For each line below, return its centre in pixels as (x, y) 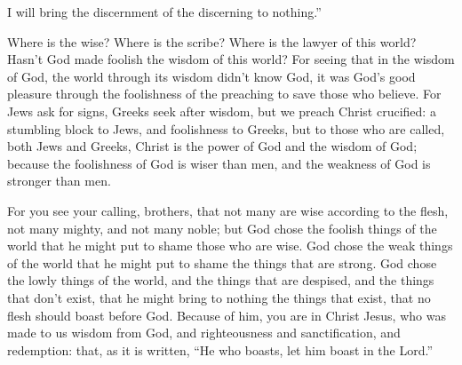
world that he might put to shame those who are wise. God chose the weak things (230, 246)
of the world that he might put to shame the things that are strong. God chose (222, 262)
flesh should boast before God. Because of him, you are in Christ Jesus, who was (227, 315)
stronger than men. (59, 181)
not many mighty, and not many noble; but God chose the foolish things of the (222, 228)
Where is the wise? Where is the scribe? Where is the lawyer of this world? (212, 41)
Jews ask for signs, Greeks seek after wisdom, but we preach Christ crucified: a (222, 111)
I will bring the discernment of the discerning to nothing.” (164, 12)
